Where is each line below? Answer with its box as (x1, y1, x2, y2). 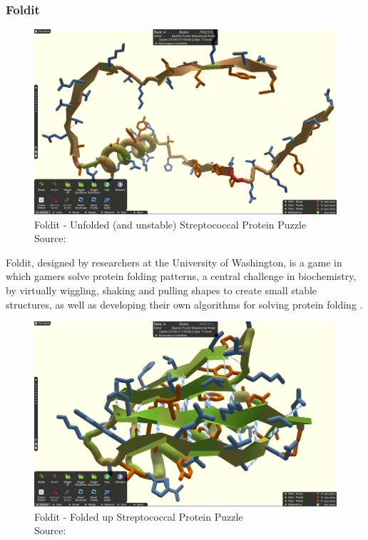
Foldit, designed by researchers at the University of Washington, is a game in (6, 254, 342, 269)
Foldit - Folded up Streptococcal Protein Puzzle (34, 509, 243, 524)
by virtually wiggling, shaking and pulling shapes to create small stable (6, 282, 317, 297)
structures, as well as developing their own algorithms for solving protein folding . (6, 296, 363, 311)
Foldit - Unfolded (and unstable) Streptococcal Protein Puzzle (34, 216, 307, 231)
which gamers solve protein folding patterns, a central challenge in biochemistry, (6, 269, 357, 284)
